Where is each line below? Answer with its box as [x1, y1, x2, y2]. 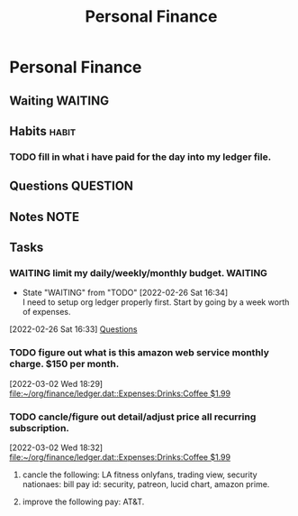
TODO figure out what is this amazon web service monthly [9, 346, 270, 359]
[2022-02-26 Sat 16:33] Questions [9, 324, 138, 335]
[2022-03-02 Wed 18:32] [9, 442, 104, 453]
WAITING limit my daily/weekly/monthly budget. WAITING [9, 266, 268, 279]
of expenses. [22, 307, 71, 318]
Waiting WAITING [9, 93, 110, 108]
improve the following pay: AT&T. [22, 496, 145, 507]
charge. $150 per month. [9, 358, 120, 371]
